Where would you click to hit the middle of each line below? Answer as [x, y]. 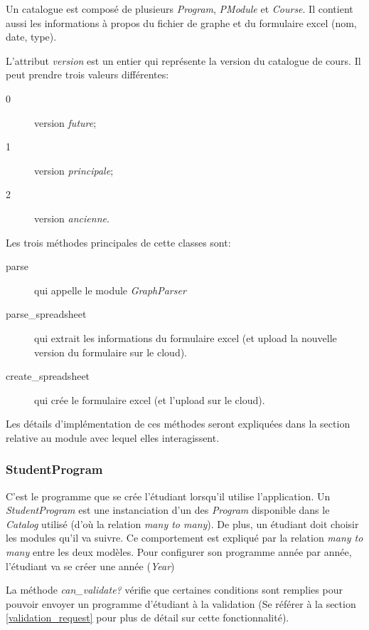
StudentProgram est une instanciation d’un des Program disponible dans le [168, 510]
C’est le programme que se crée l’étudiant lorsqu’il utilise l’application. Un [168, 496]
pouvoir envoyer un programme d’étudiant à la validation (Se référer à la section [181, 603]
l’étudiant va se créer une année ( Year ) [90, 566]
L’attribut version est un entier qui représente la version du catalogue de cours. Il [183, 60]
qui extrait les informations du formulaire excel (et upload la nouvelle [186, 337]
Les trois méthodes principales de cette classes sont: [118, 242]
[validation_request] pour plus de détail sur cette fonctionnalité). [148, 618]
